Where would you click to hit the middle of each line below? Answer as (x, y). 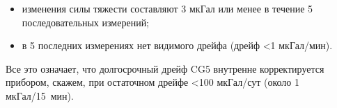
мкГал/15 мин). (40, 95)
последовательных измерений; (86, 22)
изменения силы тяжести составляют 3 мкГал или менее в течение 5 (167, 8)
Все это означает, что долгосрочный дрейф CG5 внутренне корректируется (165, 68)
